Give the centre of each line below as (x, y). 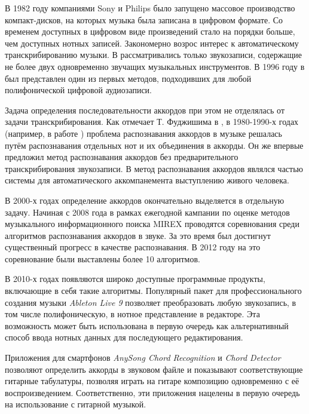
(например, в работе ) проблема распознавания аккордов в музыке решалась (143, 133)
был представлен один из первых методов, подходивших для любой (128, 78)
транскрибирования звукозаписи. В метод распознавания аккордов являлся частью (154, 168)
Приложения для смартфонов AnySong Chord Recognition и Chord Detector (143, 358)
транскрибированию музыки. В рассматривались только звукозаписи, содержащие (154, 55)
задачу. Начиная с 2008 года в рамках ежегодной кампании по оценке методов (147, 212)
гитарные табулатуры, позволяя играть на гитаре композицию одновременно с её (152, 381)
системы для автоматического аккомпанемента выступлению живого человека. (147, 180)
